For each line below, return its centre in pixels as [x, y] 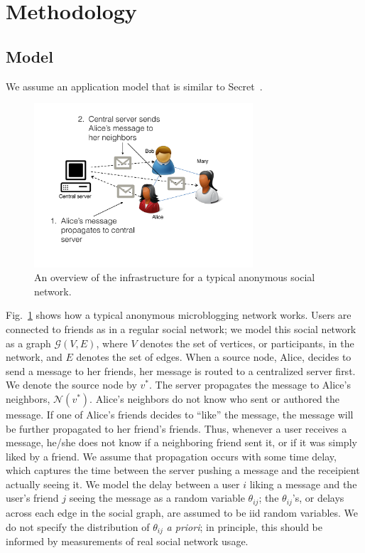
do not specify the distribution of [78, 526]
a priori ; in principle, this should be [244, 526]
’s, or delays [318, 498]
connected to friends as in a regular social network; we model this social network [181, 328]
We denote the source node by [71, 385]
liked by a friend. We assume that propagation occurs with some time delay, [171, 456]
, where [112, 343]
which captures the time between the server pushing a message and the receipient [183, 470]
